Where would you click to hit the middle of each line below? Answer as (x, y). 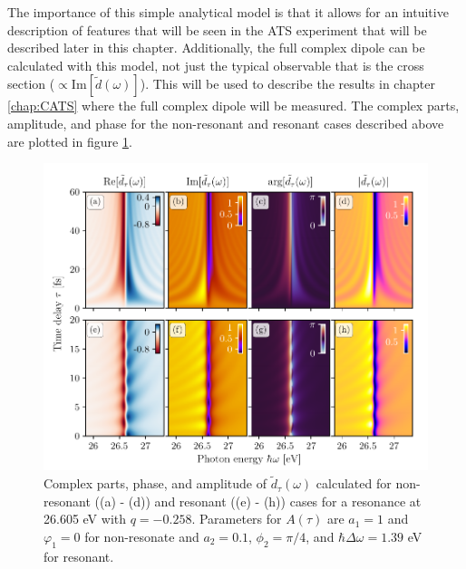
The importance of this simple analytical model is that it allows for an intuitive (228, 12)
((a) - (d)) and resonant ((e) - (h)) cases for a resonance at (258, 501)
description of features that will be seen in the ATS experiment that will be (217, 29)
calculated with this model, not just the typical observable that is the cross (216, 65)
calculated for (354, 483)
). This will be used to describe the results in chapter (287, 84)
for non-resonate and (142, 537)
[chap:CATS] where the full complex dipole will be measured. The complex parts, (233, 106)
